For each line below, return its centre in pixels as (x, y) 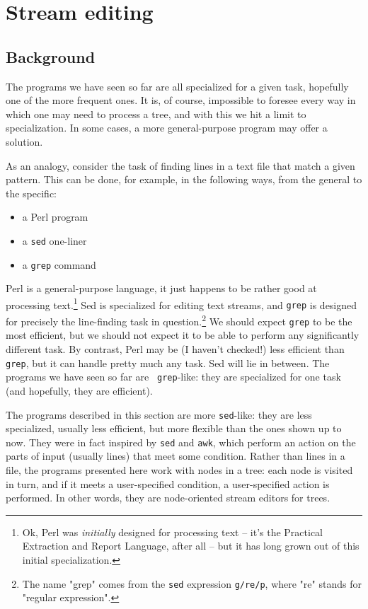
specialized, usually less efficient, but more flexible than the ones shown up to (174, 428)
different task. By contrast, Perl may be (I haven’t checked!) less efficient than (175, 349)
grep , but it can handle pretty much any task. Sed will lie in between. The (168, 362)
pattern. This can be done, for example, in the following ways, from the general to (184, 179)
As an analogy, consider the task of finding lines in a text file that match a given (180, 165)
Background (51, 56)
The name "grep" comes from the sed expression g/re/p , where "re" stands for (192, 583)
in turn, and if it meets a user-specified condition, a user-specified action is (168, 483)
